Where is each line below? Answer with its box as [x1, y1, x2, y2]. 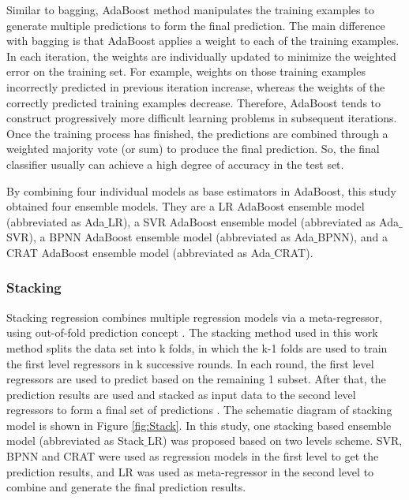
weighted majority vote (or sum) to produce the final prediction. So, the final [6, 140, 380, 157]
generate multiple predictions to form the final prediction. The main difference [6, 17, 385, 33]
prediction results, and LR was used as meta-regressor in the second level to [6, 463, 374, 479]
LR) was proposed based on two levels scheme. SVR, [148, 432, 403, 449]
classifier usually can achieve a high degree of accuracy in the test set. [6, 155, 344, 172]
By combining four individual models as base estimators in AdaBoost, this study [6, 182, 396, 199]
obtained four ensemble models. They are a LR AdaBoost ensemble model [6, 198, 365, 215]
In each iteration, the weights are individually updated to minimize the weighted [6, 47, 396, 64]
